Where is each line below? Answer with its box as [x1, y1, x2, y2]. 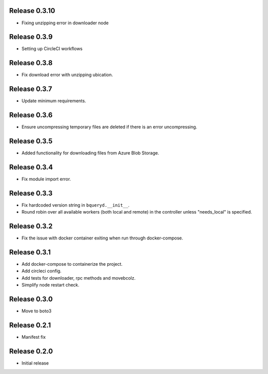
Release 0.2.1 [9, 321, 51, 329]
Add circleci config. [21, 268, 62, 274]
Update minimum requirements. [21, 98, 86, 104]
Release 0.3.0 [9, 295, 53, 303]
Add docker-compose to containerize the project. [21, 261, 123, 267]
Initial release [21, 360, 49, 366]
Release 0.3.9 [9, 33, 53, 41]
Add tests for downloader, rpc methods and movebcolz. [21, 275, 136, 281]
